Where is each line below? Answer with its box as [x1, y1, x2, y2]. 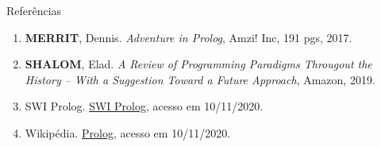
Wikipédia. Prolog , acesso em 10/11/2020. [25, 124, 231, 141]
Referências [6, 2, 62, 18]
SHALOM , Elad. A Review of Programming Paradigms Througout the [25, 56, 372, 72]
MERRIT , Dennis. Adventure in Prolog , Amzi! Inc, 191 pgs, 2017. [25, 29, 352, 45]
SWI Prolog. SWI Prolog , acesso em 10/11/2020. [25, 98, 264, 114]
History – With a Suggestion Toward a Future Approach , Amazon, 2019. [25, 71, 375, 87]
